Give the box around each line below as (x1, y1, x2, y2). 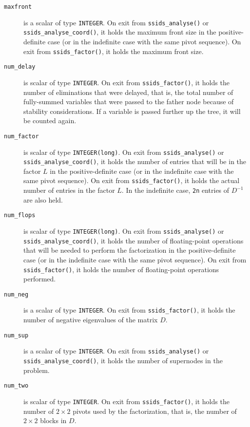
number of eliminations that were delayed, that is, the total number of (23, 87, 233, 97)
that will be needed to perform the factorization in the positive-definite (23, 245, 236, 255)
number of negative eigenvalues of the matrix (23, 315, 158, 325)
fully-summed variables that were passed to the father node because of (23, 96, 234, 107)
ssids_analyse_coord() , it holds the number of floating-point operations (23, 235, 244, 245)
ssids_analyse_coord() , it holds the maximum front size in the (23, 27, 216, 37)
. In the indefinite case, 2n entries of (121, 185, 230, 195)
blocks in (40, 415, 67, 426)
